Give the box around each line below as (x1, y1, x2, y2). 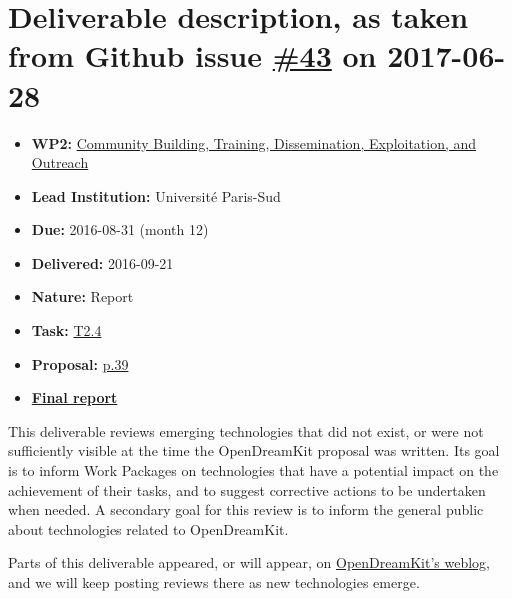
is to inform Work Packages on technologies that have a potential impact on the (8, 460, 499, 481)
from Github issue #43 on (8, 35, 377, 76)
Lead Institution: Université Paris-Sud (31, 185, 281, 206)
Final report (31, 387, 118, 408)
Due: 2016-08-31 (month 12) (31, 219, 209, 240)
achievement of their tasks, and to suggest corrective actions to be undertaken (8, 479, 486, 500)
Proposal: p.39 (31, 353, 129, 374)
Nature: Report (31, 286, 134, 307)
